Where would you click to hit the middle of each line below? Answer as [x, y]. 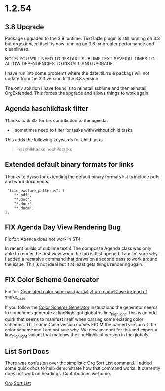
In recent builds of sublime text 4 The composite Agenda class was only [78, 248]
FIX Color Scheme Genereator [52, 280]
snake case [15, 297]
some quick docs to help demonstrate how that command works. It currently [83, 368]
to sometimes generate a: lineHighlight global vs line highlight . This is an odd [81, 313]
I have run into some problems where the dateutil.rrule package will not [77, 73]
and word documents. [27, 181]
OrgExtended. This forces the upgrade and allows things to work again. [77, 93]
